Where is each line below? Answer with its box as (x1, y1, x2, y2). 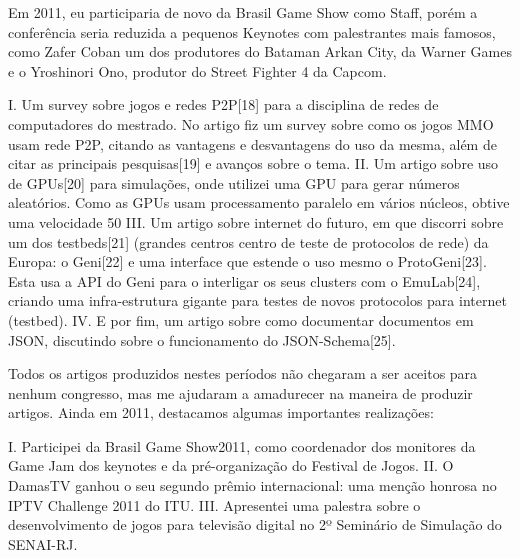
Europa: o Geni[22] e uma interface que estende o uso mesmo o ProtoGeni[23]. (8, 251, 487, 272)
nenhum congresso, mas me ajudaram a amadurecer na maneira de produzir (8, 382, 473, 403)
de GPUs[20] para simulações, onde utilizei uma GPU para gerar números (8, 172, 460, 193)
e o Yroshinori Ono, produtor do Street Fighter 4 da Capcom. (8, 60, 387, 81)
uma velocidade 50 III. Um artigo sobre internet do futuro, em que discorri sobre (8, 211, 504, 232)
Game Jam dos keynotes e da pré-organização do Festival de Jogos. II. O (8, 455, 454, 476)
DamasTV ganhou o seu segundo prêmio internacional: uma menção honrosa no (8, 475, 497, 496)
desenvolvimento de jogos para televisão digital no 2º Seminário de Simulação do (8, 514, 502, 535)
